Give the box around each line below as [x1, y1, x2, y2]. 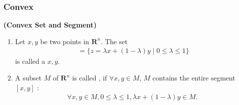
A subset [15, 73, 42, 83]
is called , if [72, 73, 107, 83]
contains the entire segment [152, 73, 236, 83]
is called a [15, 56, 45, 66]
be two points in [40, 36, 89, 46]
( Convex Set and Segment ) [3, 20, 97, 30]
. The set [101, 36, 128, 46]
